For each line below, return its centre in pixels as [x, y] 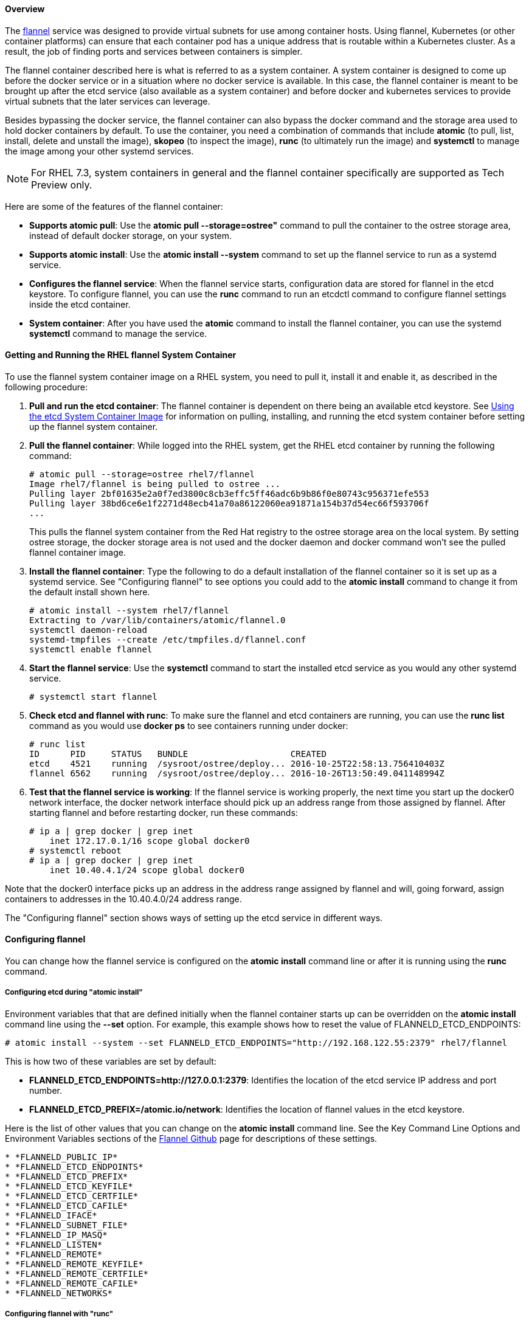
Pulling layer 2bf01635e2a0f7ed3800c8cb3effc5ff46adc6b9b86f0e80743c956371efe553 [229, 493]
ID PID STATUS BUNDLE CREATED [178, 754]
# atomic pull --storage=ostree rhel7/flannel [142, 474]
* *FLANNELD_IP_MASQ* [56, 1235]
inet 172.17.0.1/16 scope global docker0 [150, 841]
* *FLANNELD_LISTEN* [54, 1244]
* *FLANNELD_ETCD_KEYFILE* [69, 1186]
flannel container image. [78, 552]
